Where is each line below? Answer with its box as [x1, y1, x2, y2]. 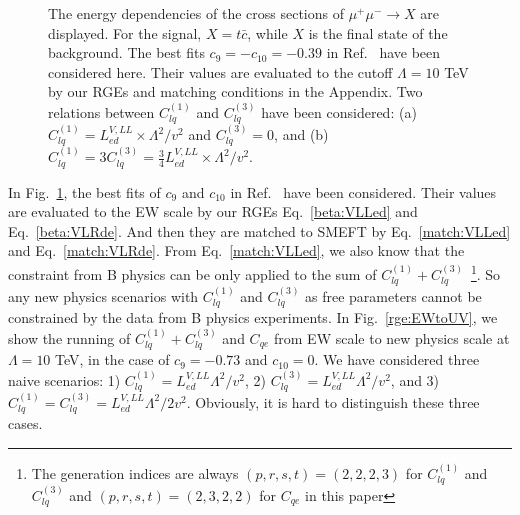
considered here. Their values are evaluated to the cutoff [48, 61, 393, 82]
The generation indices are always [31, 462, 239, 483]
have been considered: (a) [261, 101, 417, 122]
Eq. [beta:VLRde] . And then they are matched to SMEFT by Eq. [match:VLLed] [8, 220, 511, 241]
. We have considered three [314, 349, 480, 370]
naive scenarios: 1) [8, 369, 121, 390]
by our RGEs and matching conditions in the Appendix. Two [48, 81, 423, 102]
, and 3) [390, 369, 440, 390]
